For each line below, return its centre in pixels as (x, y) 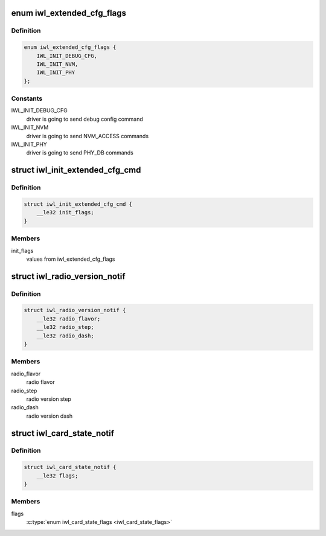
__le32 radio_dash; (66, 336)
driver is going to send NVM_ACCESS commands (88, 136)
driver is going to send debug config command (85, 119)
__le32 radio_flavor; (69, 319)
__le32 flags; (57, 476)
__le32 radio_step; (66, 327)
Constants (27, 98)
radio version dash (49, 416)
